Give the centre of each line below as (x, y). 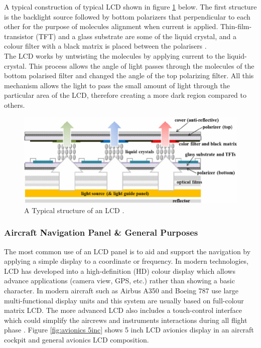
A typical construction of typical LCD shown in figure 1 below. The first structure (130, 7)
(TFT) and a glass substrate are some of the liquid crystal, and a (136, 36)
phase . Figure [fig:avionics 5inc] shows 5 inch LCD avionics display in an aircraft (129, 330)
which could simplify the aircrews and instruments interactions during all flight (126, 320)
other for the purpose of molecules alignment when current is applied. (111, 26)
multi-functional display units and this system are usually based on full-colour (124, 300)
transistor (19, 36)
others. (15, 105)
